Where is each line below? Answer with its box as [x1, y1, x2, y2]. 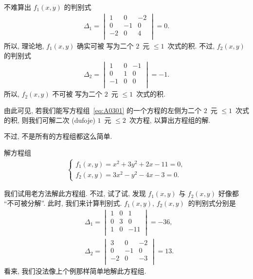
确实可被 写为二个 [76, 40, 134, 50]
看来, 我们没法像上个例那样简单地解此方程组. [4, 266, 146, 276]
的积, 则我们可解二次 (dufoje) [4, 115, 95, 125]
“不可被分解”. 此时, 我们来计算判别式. [4, 197, 122, 208]
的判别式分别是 [188, 197, 236, 208]
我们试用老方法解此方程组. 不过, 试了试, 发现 [4, 188, 146, 198]
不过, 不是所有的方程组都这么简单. [4, 131, 112, 141]
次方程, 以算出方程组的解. [129, 115, 211, 125]
